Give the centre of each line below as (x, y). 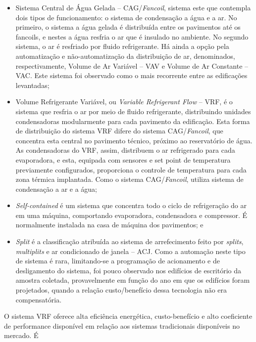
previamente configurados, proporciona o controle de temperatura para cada (131, 169)
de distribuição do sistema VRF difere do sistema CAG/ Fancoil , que (119, 131)
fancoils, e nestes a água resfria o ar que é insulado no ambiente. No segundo (132, 36)
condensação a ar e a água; (56, 189)
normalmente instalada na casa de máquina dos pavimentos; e (109, 225)
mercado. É (21, 335)
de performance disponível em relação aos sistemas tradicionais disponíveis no (122, 325)
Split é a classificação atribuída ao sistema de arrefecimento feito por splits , (129, 241)
